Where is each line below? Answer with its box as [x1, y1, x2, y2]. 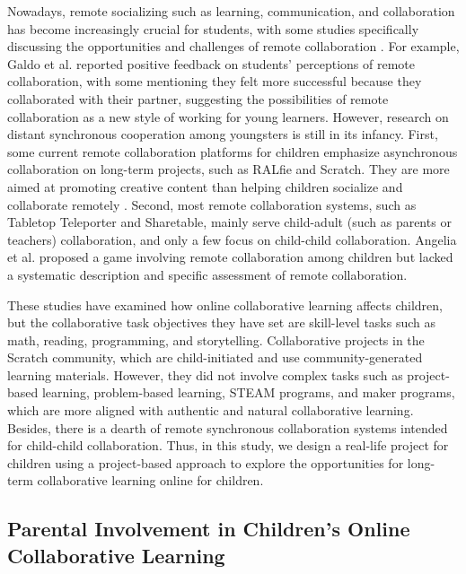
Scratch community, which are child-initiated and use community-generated [7, 348, 423, 367]
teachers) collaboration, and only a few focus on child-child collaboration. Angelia [7, 230, 457, 248]
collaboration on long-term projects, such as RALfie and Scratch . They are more [7, 160, 450, 178]
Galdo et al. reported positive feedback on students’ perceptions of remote [7, 54, 416, 73]
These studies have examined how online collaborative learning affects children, [7, 295, 443, 314]
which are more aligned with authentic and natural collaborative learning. [7, 401, 414, 420]
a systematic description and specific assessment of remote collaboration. [7, 265, 408, 283]
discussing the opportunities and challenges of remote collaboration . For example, [7, 37, 460, 56]
